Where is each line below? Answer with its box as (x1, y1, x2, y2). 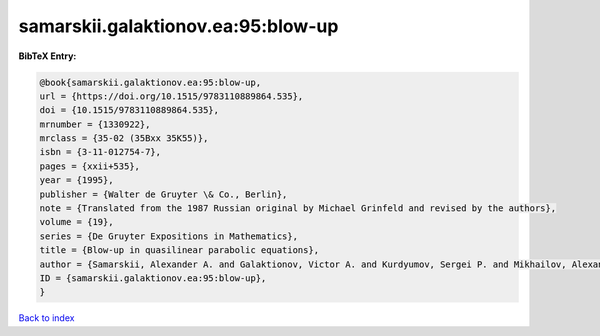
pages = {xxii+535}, (39, 160, 140, 172)
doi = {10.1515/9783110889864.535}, (39, 105, 220, 116)
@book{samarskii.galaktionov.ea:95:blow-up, (39, 76, 262, 88)
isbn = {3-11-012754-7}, (39, 146, 162, 158)
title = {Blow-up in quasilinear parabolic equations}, (39, 245, 320, 256)
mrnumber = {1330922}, (39, 118, 151, 130)
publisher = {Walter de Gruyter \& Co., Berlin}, (39, 188, 288, 200)
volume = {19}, (39, 216, 114, 228)
